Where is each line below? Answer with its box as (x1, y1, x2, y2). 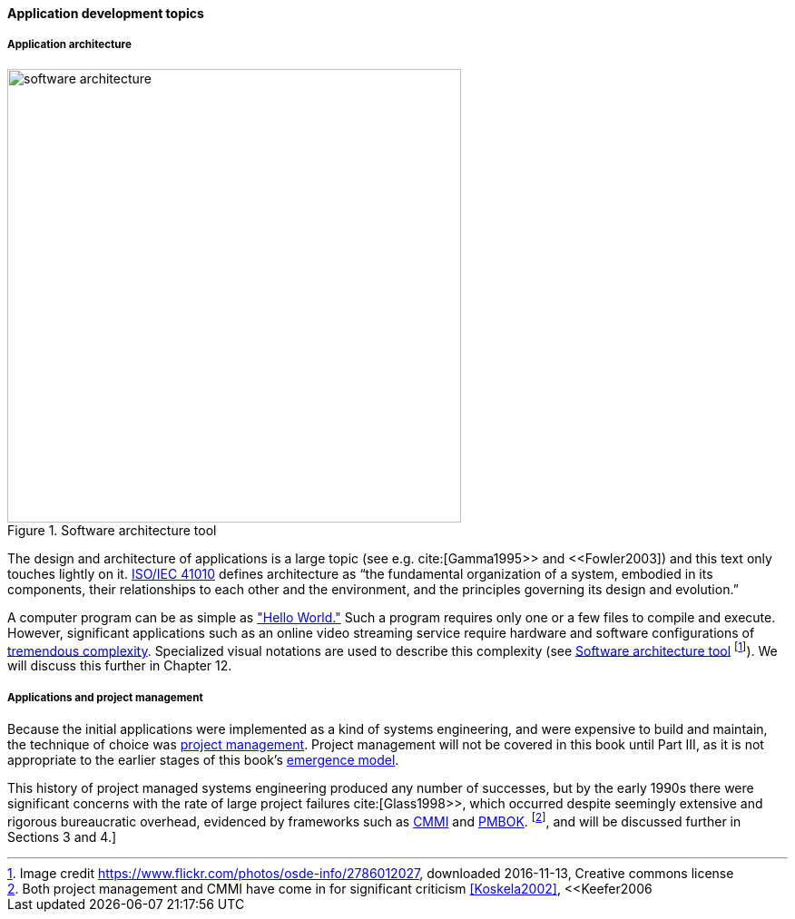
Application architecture (7, 38, 132, 52)
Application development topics (7, 5, 204, 21)
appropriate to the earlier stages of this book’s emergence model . (7, 752, 399, 768)
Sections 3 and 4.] (7, 828, 117, 845)
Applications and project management (7, 690, 203, 704)
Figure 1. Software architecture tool (7, 522, 217, 538)
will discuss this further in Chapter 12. (7, 658, 232, 674)
